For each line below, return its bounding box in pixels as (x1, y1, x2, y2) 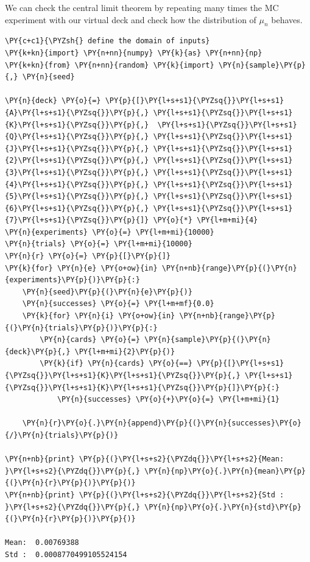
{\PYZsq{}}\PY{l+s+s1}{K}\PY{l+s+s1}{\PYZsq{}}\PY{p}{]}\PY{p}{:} (5, 383, 280, 392)
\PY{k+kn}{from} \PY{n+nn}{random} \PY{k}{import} (5, 60, 214, 69)
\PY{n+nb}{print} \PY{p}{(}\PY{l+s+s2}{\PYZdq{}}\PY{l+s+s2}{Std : (5, 490, 284, 499)
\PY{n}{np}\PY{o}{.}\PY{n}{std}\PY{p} (144, 502, 301, 511)
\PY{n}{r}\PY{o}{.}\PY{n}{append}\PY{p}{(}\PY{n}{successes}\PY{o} (22, 419, 301, 428)
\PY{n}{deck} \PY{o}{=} (5, 96, 101, 105)
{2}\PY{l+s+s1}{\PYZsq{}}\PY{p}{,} (5, 156, 149, 165)
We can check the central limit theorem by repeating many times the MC (5, 1, 279, 13)
